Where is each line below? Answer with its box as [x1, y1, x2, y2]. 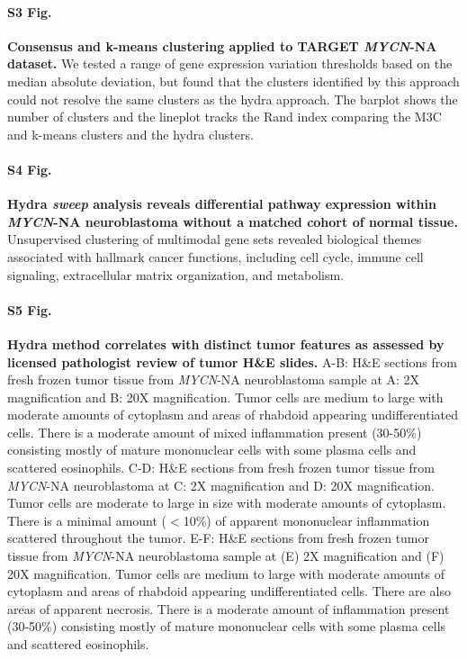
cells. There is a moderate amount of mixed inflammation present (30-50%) [7, 422, 422, 441]
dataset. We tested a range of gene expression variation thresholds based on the [7, 54, 453, 73]
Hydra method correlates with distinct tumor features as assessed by [7, 334, 445, 353]
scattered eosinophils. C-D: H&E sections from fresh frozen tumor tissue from [7, 458, 435, 477]
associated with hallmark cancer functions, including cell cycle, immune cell [7, 247, 424, 266]
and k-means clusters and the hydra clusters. [7, 124, 254, 143]
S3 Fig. [7, 2, 52, 21]
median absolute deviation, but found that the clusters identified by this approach [7, 71, 460, 90]
